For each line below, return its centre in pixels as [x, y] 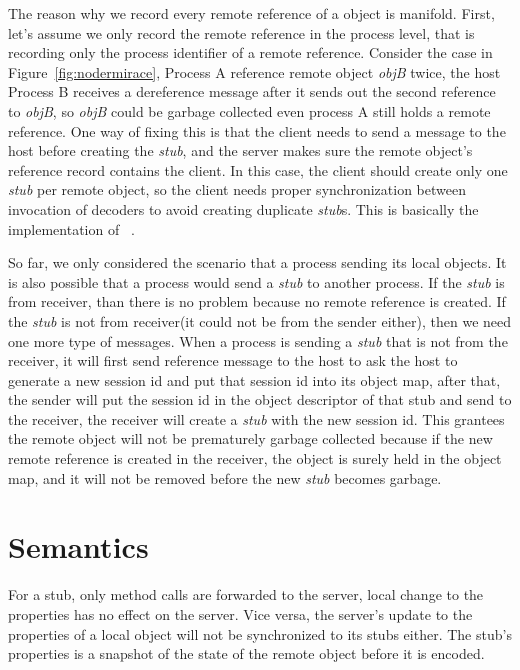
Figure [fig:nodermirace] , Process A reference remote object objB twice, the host [254, 71]
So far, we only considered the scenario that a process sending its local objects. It [257, 262]
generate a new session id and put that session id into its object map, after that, [254, 379]
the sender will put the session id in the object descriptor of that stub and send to [260, 399]
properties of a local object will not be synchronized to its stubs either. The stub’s [260, 633]
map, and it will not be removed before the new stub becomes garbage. [225, 477]
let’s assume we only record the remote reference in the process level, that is [241, 32]
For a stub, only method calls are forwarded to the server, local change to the [246, 594]
